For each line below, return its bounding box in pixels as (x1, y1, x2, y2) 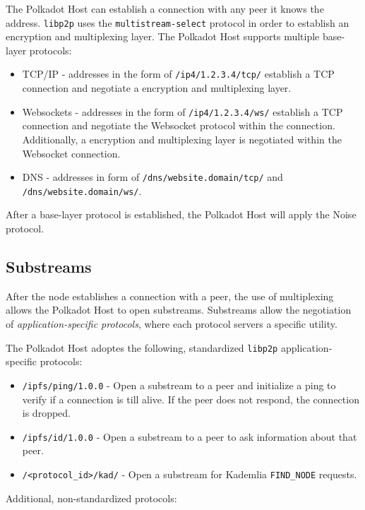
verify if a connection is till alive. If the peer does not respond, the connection (22, 391, 359, 406)
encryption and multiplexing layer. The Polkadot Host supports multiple (6, 29, 320, 44)
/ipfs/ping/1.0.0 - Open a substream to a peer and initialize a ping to (22, 377, 336, 392)
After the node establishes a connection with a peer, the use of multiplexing (6, 288, 334, 303)
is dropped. (22, 405, 71, 420)
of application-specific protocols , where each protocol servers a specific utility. (6, 316, 337, 331)
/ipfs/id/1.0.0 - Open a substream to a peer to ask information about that (22, 429, 357, 444)
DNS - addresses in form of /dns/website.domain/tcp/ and (22, 170, 283, 184)
